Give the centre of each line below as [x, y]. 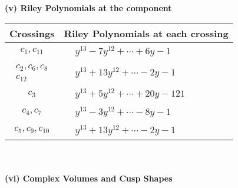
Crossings [32, 33]
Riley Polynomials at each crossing [146, 33]
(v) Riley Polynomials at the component [88, 8]
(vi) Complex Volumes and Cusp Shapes [89, 178]
